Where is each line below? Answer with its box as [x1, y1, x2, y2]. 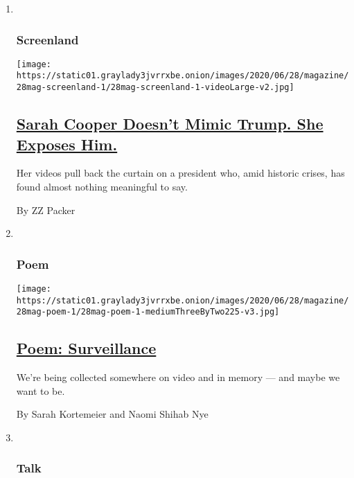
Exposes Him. [16, 133, 118, 154]
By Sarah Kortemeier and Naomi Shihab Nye [16, 407, 209, 421]
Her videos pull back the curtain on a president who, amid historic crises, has [16, 166, 345, 180]
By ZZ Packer [16, 202, 76, 217]
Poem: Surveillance [16, 337, 157, 359]
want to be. [16, 383, 65, 398]
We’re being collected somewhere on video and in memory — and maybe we [16, 370, 340, 384]
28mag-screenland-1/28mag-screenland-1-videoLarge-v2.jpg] [16, 82, 294, 93]
